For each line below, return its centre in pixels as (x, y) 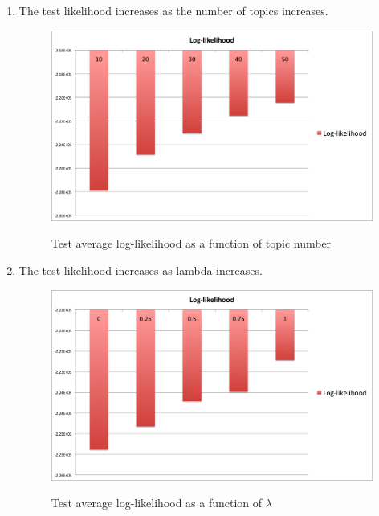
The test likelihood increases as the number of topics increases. (173, 10)
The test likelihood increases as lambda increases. (141, 270)
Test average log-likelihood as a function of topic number (191, 243)
